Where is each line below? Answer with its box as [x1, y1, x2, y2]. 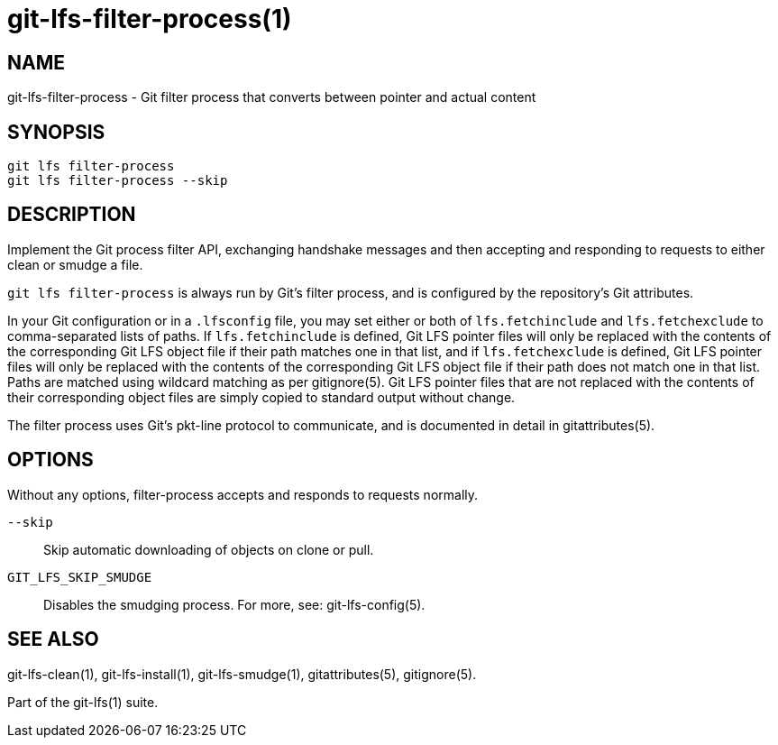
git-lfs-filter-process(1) [7, 4, 292, 34]
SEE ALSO [7, 628, 99, 651]
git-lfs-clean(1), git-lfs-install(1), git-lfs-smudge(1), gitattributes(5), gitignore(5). [7, 666, 477, 682]
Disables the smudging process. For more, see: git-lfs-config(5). [43, 596, 426, 612]
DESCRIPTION [7, 203, 136, 226]
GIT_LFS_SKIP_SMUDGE [7, 569, 152, 584]
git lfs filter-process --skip [7, 173, 228, 189]
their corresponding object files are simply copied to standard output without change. [7, 389, 516, 405]
